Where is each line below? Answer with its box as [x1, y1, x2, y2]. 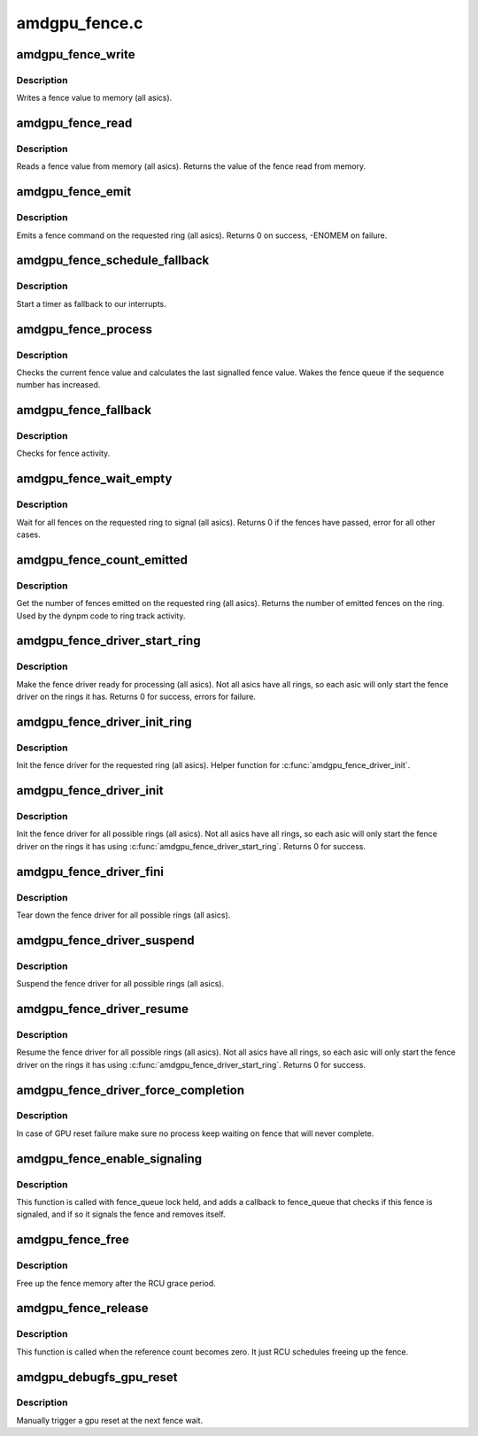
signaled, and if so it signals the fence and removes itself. [16, 1209, 226, 1220]
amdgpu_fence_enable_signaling [16, 1151, 203, 1166]
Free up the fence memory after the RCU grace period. [16, 1278, 216, 1288]
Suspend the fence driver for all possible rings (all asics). [16, 979, 225, 989]
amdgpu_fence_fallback [16, 403, 152, 418]
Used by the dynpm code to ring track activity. [16, 610, 186, 621]
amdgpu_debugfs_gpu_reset [16, 1370, 178, 1385]
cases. [16, 529, 41, 540]
